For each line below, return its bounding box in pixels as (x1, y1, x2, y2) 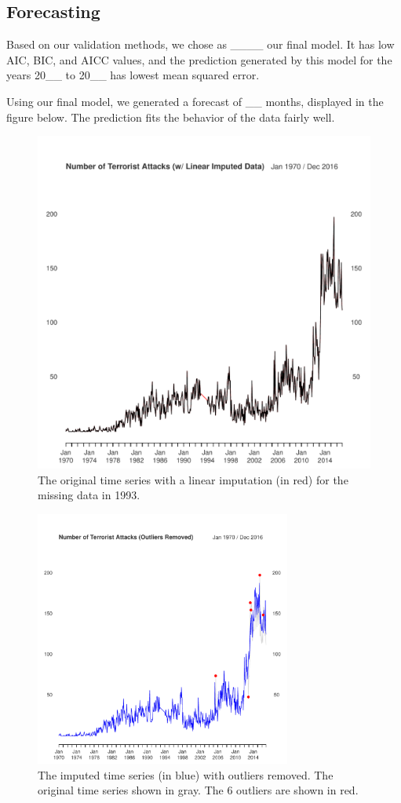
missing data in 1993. (38, 487, 140, 503)
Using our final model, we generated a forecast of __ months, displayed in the (6, 93, 384, 109)
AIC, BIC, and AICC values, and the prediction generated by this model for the (6, 51, 392, 68)
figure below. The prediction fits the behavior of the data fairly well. (6, 108, 335, 125)
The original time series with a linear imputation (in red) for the (38, 471, 348, 487)
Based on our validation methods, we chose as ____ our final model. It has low (6, 36, 395, 53)
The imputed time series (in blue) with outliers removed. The (38, 766, 334, 783)
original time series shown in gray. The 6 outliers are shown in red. (38, 782, 359, 798)
